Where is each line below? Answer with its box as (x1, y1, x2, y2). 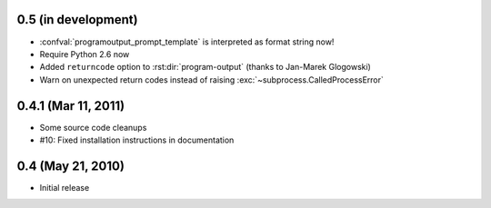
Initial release (39, 182, 90, 193)
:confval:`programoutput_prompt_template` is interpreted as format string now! (39, 36, 335, 47)
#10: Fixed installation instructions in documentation (39, 134, 235, 145)
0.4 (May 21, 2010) (16, 158, 125, 173)
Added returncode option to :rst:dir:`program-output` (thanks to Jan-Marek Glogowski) (39, 62, 372, 73)
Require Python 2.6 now (39, 48, 130, 59)
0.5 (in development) (16, 12, 138, 27)
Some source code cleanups (39, 122, 147, 133)
